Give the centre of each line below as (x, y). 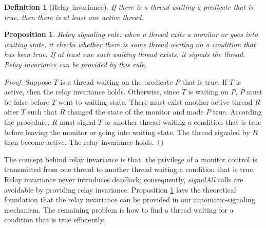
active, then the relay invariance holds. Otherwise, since (92, 92)
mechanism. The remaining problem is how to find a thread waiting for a (119, 209)
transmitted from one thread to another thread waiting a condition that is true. (130, 169)
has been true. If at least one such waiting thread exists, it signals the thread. (125, 54)
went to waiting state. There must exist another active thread (155, 101)
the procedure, (27, 121)
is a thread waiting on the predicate (117, 81)
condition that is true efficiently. (55, 220)
